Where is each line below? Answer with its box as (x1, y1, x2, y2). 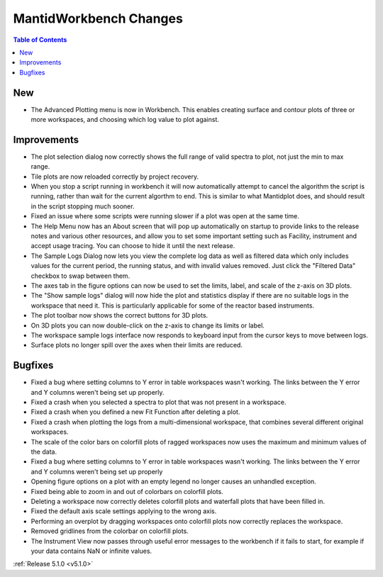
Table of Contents (13, 35, 67, 44)
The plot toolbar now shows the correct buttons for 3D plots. (30, 311, 209, 320)
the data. (30, 447, 57, 456)
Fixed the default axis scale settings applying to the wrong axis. (30, 507, 217, 515)
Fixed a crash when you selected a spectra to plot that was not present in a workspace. (30, 398, 287, 407)
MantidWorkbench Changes (13, 11, 184, 26)
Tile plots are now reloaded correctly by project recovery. (30, 172, 199, 181)
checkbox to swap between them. (30, 271, 131, 280)
